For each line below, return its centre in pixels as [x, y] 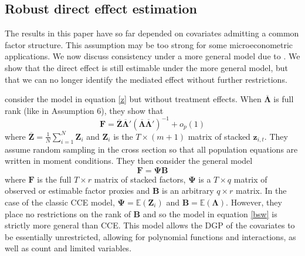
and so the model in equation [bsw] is [210, 213]
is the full [54, 179]
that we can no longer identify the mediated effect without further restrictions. [146, 79]
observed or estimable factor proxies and [77, 191]
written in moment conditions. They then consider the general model [129, 161]
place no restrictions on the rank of [68, 213]
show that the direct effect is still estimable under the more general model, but [147, 67]
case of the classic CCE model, [60, 202]
